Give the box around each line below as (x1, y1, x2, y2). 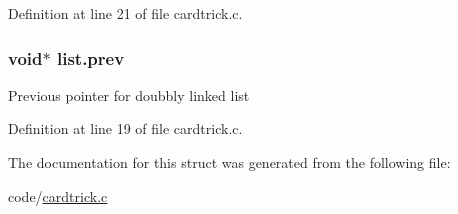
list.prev (56, 45, 125, 70)
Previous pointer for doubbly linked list (8, 84, 250, 105)
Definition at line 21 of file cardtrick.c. (8, 3, 243, 23)
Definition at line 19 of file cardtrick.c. (8, 118, 243, 139)
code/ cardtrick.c (8, 185, 108, 206)
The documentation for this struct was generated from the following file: (8, 152, 451, 172)
